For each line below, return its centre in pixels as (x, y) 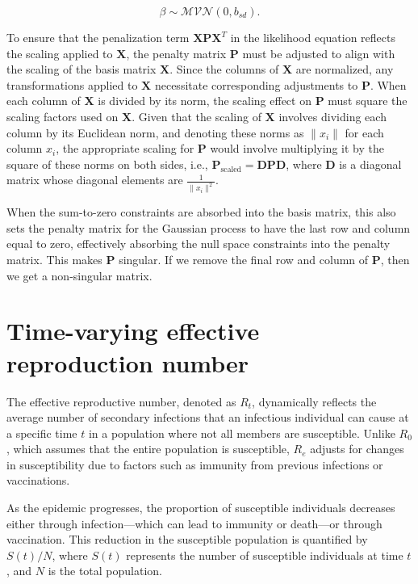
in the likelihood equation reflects (313, 37)
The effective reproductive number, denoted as (121, 401)
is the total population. (105, 571)
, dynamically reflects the (314, 401)
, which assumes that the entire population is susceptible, (148, 449)
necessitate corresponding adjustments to (256, 84)
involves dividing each (332, 116)
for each (364, 132)
